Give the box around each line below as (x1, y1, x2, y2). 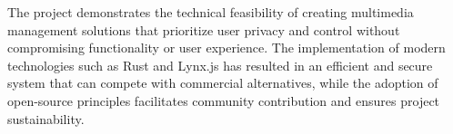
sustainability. (7, 109, 85, 128)
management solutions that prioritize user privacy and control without (7, 20, 400, 39)
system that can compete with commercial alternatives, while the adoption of (7, 73, 438, 92)
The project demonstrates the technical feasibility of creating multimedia (7, 3, 414, 21)
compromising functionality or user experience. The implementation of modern (7, 38, 446, 57)
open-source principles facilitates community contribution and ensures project (7, 91, 440, 110)
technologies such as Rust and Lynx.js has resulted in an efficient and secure (7, 55, 433, 74)
